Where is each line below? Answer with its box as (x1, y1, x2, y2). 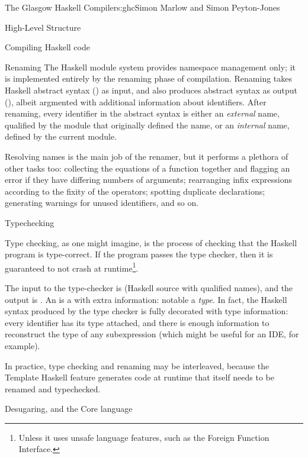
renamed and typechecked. (5, 382, 101, 395)
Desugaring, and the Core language (5, 402, 133, 415)
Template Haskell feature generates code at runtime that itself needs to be (5, 371, 274, 383)
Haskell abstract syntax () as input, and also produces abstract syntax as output (5, 83, 297, 96)
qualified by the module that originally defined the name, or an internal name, (5, 118, 290, 131)
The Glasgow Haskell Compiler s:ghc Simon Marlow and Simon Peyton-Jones (5, 1, 280, 13)
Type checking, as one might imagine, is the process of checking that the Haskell (5, 236, 297, 249)
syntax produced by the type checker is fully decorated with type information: (5, 305, 288, 317)
